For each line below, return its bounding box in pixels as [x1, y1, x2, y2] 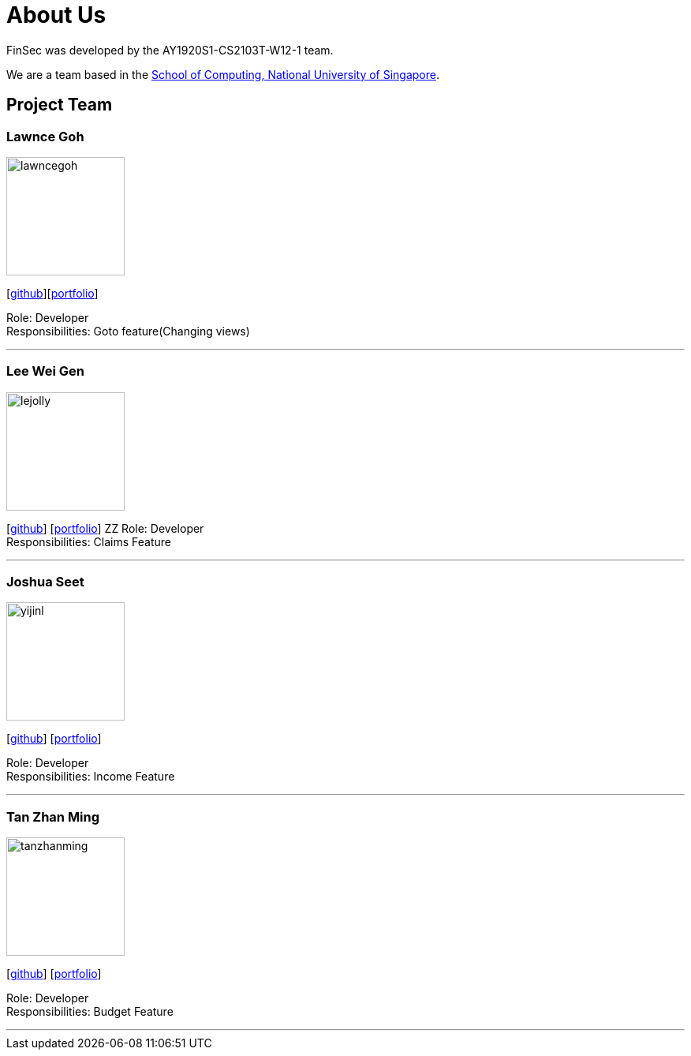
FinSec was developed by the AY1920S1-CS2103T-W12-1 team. [6, 43, 334, 57]
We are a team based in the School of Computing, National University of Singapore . [6, 67, 440, 81]
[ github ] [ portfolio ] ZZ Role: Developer [6, 521, 204, 535]
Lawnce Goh [6, 128, 84, 144]
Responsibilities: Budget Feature [6, 1005, 174, 1019]
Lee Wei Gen [6, 363, 85, 380]
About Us [6, 2, 106, 28]
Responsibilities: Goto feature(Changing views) [6, 324, 250, 338]
